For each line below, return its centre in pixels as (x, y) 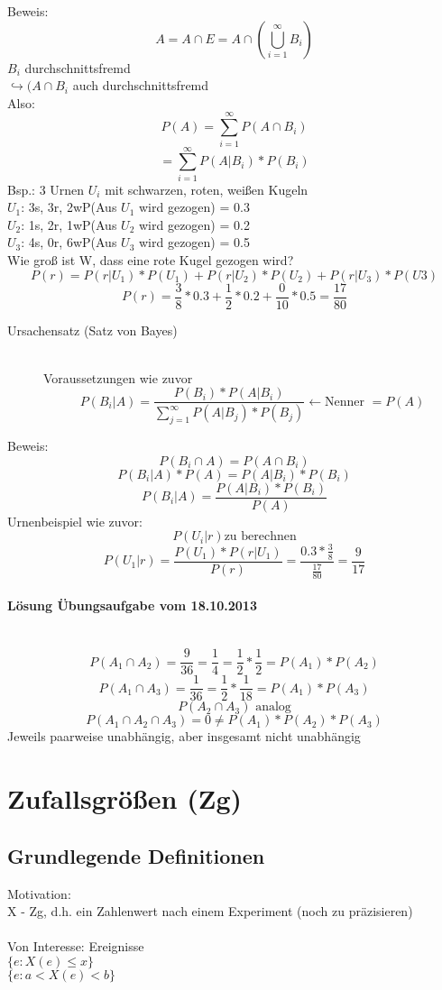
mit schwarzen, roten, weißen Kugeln (207, 189)
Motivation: (39, 893)
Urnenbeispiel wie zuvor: (75, 521)
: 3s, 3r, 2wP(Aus (69, 207)
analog (273, 707)
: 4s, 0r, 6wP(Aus (69, 242)
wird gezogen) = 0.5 (194, 242)
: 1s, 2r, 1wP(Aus (69, 224)
